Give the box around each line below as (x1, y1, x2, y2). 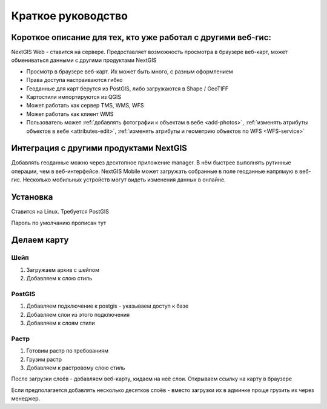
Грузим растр (26, 356, 62, 363)
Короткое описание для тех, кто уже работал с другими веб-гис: (11, 32, 272, 42)
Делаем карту (11, 235, 69, 245)
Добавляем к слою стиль (26, 275, 93, 282)
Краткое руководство (11, 9, 128, 22)
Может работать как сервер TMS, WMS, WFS (26, 102, 144, 109)
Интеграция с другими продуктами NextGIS (11, 143, 188, 154)
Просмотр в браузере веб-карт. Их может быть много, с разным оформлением (26, 67, 233, 75)
